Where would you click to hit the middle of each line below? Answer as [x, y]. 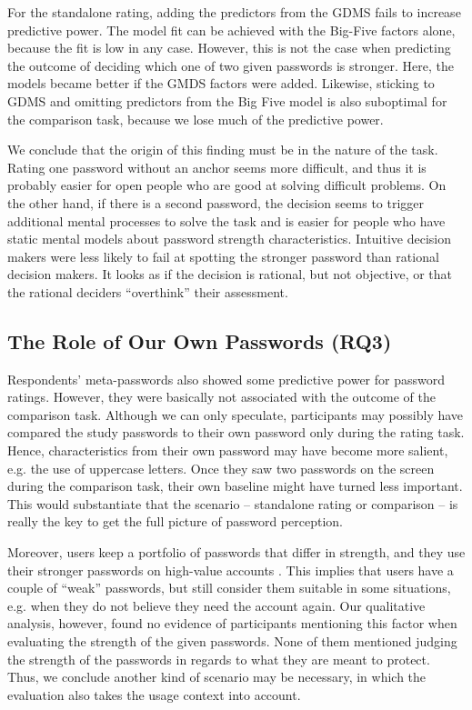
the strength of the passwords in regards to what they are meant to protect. [219, 659]
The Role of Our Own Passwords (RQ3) [200, 340]
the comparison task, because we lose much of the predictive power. [196, 119]
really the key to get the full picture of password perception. [175, 521]
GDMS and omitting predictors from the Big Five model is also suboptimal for [227, 100]
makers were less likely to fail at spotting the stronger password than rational [223, 256]
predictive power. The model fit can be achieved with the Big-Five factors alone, [231, 30]
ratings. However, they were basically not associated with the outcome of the [221, 397]
